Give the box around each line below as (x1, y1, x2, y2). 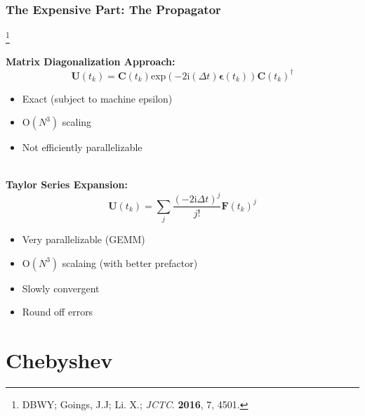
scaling (62, 115, 92, 129)
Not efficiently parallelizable (22, 140, 142, 155)
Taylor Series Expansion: (6, 177, 128, 192)
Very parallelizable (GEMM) (22, 232, 145, 247)
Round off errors (22, 304, 93, 319)
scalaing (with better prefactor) (62, 255, 198, 270)
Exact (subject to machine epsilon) (22, 91, 173, 105)
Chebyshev (6, 346, 113, 375)
